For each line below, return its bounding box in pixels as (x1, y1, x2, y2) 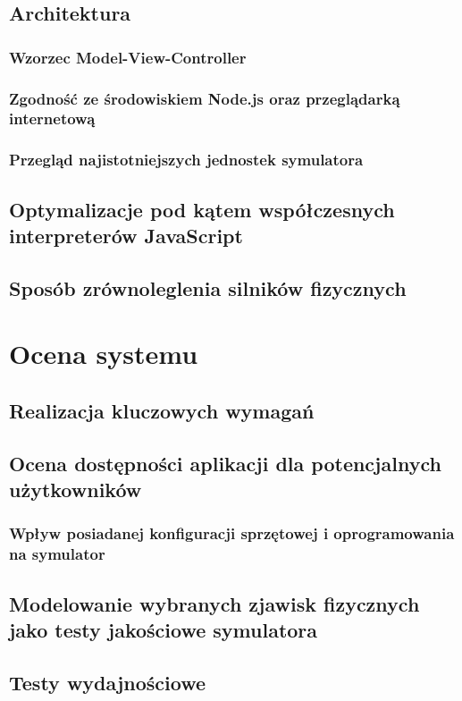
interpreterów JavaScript (9, 222, 243, 249)
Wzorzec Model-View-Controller (9, 46, 247, 68)
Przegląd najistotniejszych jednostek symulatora (9, 148, 364, 171)
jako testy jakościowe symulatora (9, 616, 318, 644)
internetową (9, 107, 96, 130)
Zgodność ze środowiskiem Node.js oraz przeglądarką (9, 87, 400, 109)
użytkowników (9, 476, 142, 503)
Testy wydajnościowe (9, 668, 206, 696)
